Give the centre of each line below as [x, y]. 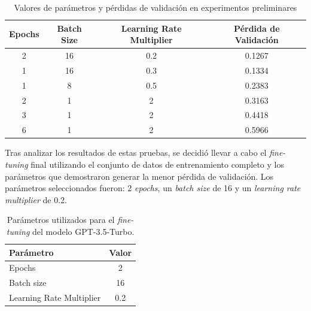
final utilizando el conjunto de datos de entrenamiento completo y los [157, 164]
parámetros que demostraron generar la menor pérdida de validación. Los [139, 176]
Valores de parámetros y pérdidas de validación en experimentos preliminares [155, 7]
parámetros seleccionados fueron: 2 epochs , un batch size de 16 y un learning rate [153, 188]
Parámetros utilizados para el [61, 220]
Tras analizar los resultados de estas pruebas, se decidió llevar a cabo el [136, 153]
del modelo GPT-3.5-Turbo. [83, 231]
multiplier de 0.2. [36, 199]
